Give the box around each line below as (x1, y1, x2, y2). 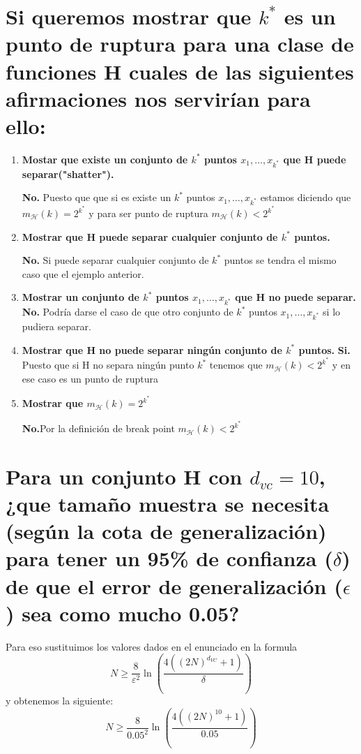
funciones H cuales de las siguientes (6, 57, 354, 85)
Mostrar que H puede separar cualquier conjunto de (22, 229, 278, 244)
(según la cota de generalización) (6, 517, 327, 545)
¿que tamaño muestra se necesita (6, 489, 330, 518)
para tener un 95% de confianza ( (6, 544, 333, 572)
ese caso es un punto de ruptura (22, 371, 158, 385)
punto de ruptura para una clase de (6, 29, 354, 58)
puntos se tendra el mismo (224, 253, 337, 267)
